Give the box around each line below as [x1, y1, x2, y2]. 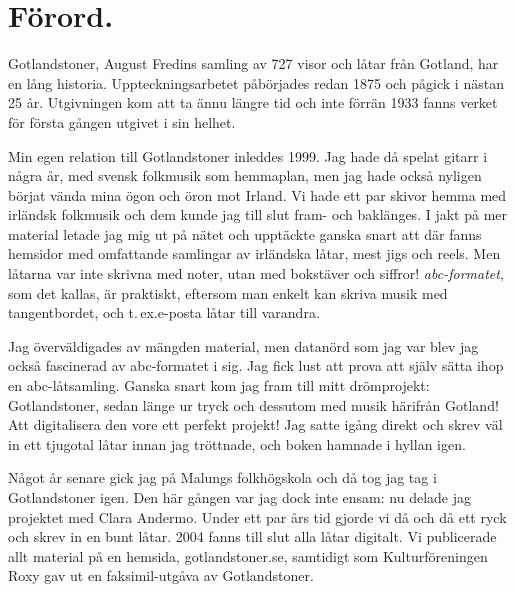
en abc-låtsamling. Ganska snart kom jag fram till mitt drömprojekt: [8, 375, 430, 396]
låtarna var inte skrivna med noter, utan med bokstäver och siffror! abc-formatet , [8, 263, 504, 284]
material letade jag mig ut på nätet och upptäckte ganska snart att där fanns [8, 223, 482, 244]
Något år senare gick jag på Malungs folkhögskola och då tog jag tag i [8, 467, 437, 488]
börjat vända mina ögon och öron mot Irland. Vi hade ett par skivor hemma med [8, 184, 507, 205]
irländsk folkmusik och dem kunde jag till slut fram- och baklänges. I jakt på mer [8, 204, 507, 225]
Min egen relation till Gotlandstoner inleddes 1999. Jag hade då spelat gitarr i [8, 145, 488, 166]
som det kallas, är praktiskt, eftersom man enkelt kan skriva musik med [8, 282, 448, 303]
